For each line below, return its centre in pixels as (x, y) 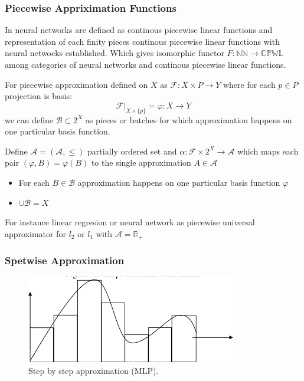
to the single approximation (141, 162)
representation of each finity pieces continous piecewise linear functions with (142, 41)
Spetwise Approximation (65, 260)
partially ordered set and (132, 151)
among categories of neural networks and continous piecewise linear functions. (146, 64)
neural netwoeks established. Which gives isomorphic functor (115, 53)
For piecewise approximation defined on (76, 84)
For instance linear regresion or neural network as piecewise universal (130, 222)
